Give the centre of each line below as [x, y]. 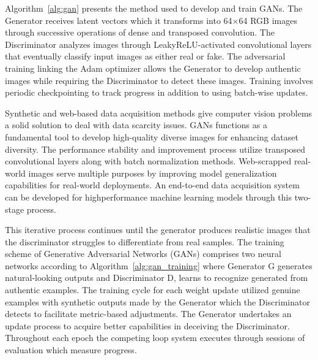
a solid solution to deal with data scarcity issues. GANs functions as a [136, 125]
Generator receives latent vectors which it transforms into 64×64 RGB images [151, 20]
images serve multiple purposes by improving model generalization [153, 173]
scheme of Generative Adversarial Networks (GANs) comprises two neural [143, 254]
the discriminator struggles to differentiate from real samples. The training [145, 241]
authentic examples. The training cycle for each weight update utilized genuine [153, 290]
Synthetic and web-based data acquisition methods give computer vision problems [159, 113]
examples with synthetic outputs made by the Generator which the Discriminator [157, 301]
